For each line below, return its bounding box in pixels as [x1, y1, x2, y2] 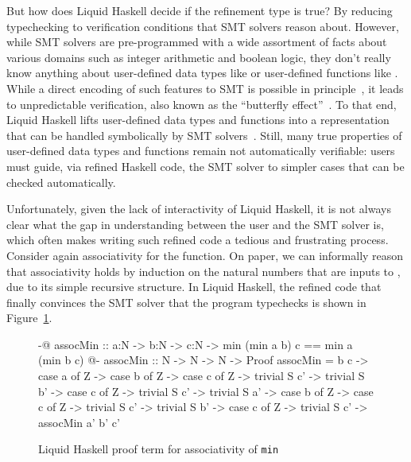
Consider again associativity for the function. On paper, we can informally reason [6, 247, 404, 263]
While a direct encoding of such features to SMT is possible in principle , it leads [6, 80, 404, 96]
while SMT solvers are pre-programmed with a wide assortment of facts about [6, 33, 387, 50]
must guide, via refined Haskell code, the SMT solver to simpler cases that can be [6, 157, 405, 174]
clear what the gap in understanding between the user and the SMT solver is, [6, 215, 384, 232]
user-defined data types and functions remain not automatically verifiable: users [6, 142, 395, 159]
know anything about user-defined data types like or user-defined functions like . [6, 64, 398, 81]
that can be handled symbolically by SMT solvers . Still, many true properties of [6, 126, 402, 143]
